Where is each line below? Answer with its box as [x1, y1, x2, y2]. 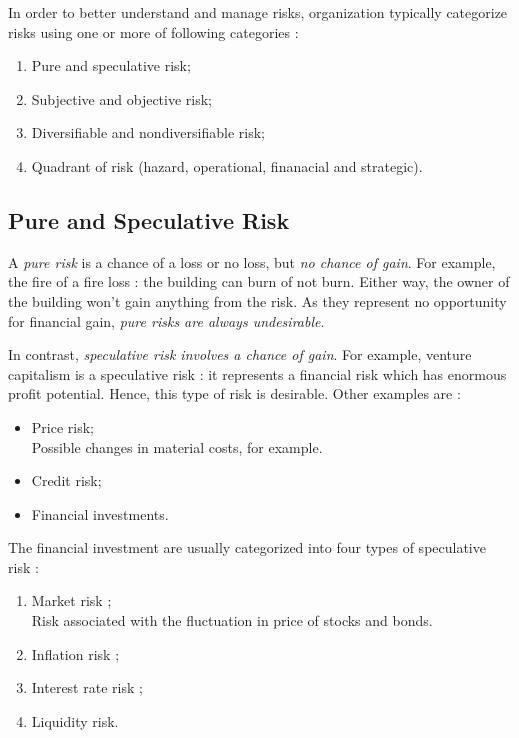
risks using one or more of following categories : [8, 21, 299, 42]
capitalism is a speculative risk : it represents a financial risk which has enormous [8, 363, 507, 384]
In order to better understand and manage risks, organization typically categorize [8, 2, 508, 22]
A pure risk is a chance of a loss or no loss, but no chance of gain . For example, [8, 251, 496, 272]
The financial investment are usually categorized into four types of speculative [8, 537, 486, 558]
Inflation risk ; [31, 643, 120, 664]
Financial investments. [31, 503, 169, 524]
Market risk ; [31, 590, 112, 611]
